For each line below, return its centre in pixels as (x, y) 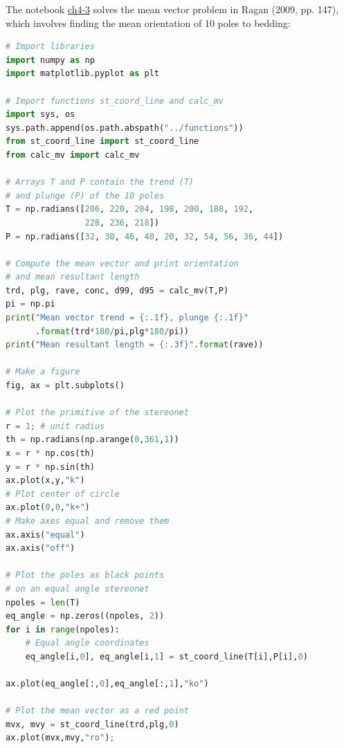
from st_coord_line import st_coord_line (102, 142)
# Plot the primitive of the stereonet (97, 413)
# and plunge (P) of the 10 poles (85, 195)
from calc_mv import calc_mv (73, 155)
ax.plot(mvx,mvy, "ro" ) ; (60, 738)
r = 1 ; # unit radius (55, 426)
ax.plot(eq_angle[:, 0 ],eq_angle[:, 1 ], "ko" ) (107, 684)
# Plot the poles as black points (85, 575)
